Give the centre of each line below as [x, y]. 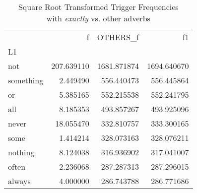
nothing [21, 152]
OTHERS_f [118, 37]
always [19, 181]
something [26, 80]
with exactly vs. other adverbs [98, 18]
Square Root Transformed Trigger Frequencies [98, 7]
